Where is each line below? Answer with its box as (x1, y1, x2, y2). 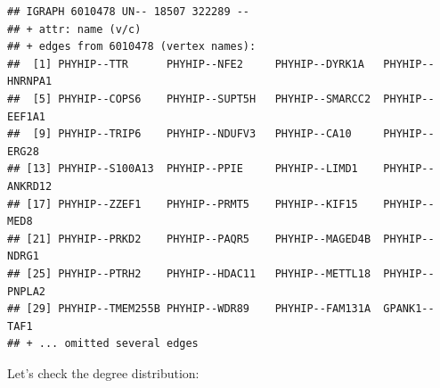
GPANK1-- (383, 302, 435, 316)
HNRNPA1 (7, 75, 53, 88)
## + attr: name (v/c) (7, 22, 142, 36)
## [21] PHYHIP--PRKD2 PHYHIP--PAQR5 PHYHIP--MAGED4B (7, 232, 371, 245)
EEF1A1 (7, 110, 45, 123)
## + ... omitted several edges (7, 337, 199, 351)
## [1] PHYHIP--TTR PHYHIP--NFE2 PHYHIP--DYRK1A (7, 57, 364, 70)
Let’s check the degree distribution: (7, 363, 200, 382)
